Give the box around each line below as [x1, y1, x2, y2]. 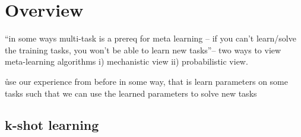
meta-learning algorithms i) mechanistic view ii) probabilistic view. [5, 55, 248, 68]
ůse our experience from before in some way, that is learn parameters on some [5, 75, 288, 87]
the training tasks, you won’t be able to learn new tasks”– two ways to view [5, 43, 281, 56]
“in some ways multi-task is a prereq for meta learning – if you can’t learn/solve [5, 32, 296, 44]
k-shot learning [5, 116, 99, 134]
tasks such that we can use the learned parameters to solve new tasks [5, 87, 257, 99]
